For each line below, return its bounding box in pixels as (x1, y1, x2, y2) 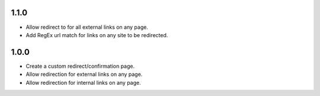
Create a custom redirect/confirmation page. (25, 62, 135, 69)
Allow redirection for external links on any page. (25, 71, 143, 78)
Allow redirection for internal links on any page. (25, 79, 142, 86)
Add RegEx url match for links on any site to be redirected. (25, 31, 168, 38)
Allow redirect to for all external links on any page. (25, 24, 148, 31)
